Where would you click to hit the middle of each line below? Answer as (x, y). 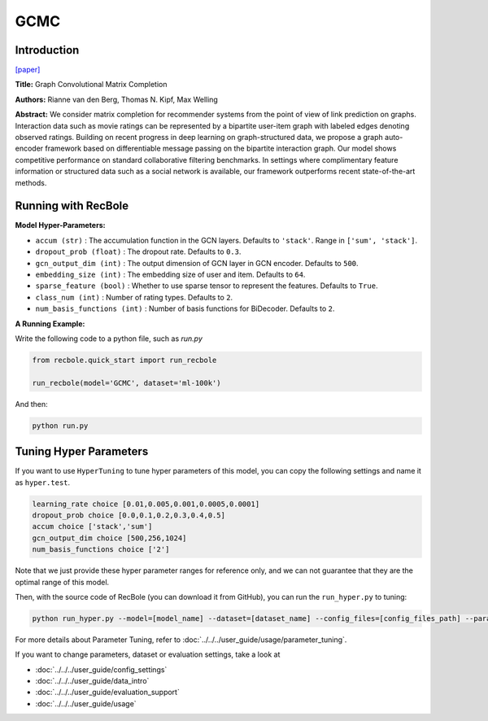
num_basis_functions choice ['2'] (101, 550)
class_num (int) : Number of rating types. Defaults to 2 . (134, 297)
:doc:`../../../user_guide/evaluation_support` (108, 693)
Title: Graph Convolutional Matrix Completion (91, 85)
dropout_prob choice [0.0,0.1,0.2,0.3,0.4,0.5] (129, 516)
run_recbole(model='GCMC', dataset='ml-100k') (126, 383)
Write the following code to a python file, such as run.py (109, 339)
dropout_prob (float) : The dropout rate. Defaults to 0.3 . (138, 251)
